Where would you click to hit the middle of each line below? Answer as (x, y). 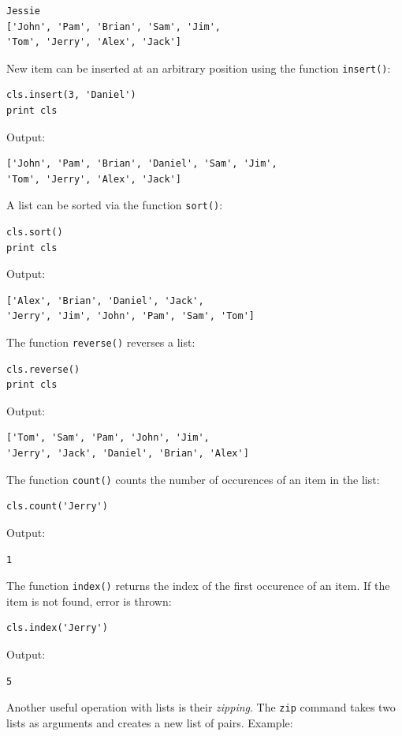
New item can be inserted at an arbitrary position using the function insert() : (199, 68)
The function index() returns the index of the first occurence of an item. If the (198, 586)
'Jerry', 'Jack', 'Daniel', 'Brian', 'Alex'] (128, 454)
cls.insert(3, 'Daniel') (71, 95)
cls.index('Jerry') (57, 628)
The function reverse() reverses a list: (101, 342)
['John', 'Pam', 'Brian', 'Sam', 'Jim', (114, 26)
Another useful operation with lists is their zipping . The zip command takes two (201, 707)
